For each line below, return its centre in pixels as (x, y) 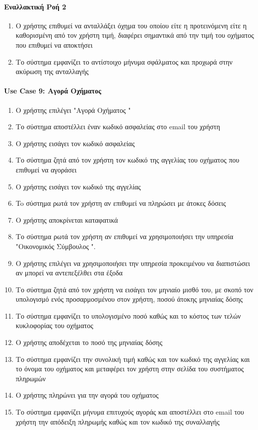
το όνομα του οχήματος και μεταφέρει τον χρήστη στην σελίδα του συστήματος (130, 369)
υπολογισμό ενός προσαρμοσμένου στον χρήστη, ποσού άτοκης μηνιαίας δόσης (129, 299)
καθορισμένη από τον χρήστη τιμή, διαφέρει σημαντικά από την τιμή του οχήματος (135, 35)
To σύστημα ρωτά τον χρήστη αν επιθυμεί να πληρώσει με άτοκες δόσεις (121, 203)
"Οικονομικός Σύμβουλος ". (56, 246)
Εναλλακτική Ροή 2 (35, 6)
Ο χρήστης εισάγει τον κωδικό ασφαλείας (75, 143)
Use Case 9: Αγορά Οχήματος (53, 91)
